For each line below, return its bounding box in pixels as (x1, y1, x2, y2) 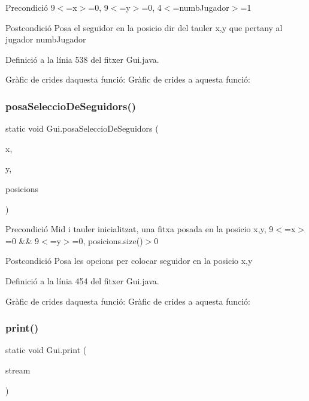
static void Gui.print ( (5, 344, 87, 356)
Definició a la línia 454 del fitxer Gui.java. (5, 274, 159, 287)
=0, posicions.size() (72, 234, 143, 247)
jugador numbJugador (5, 33, 86, 45)
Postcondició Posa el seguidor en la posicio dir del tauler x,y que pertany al (5, 21, 283, 34)
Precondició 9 (5, 1, 55, 13)
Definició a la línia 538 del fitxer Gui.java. (5, 53, 159, 65)
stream (5, 363, 31, 376)
